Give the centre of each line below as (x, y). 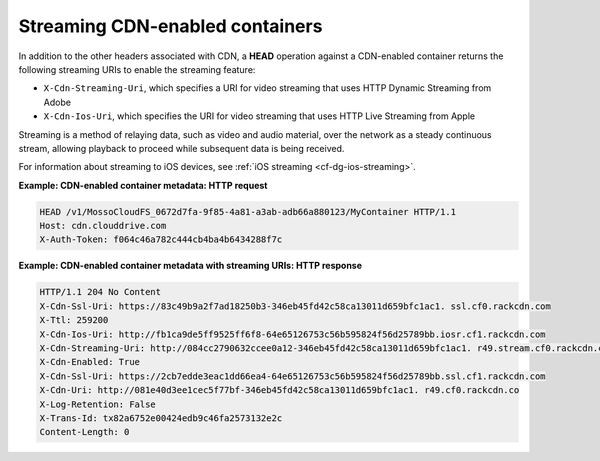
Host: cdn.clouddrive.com (103, 226)
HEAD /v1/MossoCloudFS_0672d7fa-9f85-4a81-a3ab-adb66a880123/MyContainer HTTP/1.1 (248, 211)
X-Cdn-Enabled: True (89, 362)
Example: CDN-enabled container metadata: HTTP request (143, 185)
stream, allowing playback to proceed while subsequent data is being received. (181, 148)
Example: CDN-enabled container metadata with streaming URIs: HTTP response (190, 266)
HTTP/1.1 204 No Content (100, 292)
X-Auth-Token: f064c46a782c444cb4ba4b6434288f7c (161, 239)
